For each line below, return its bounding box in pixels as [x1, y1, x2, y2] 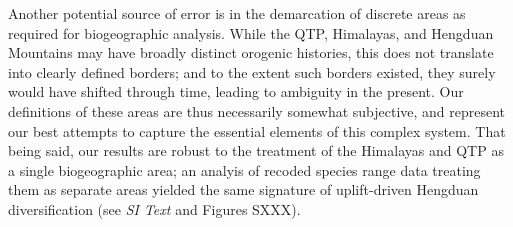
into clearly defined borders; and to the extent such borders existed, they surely [8, 61, 496, 82]
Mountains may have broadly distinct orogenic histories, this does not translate [8, 42, 494, 63]
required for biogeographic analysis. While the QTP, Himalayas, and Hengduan [8, 22, 494, 43]
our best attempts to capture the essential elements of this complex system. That [8, 120, 506, 141]
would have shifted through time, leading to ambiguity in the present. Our [8, 81, 464, 102]
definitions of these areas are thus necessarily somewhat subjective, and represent [8, 100, 506, 121]
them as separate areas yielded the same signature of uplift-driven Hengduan [8, 179, 479, 200]
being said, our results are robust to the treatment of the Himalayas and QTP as [8, 140, 504, 161]
